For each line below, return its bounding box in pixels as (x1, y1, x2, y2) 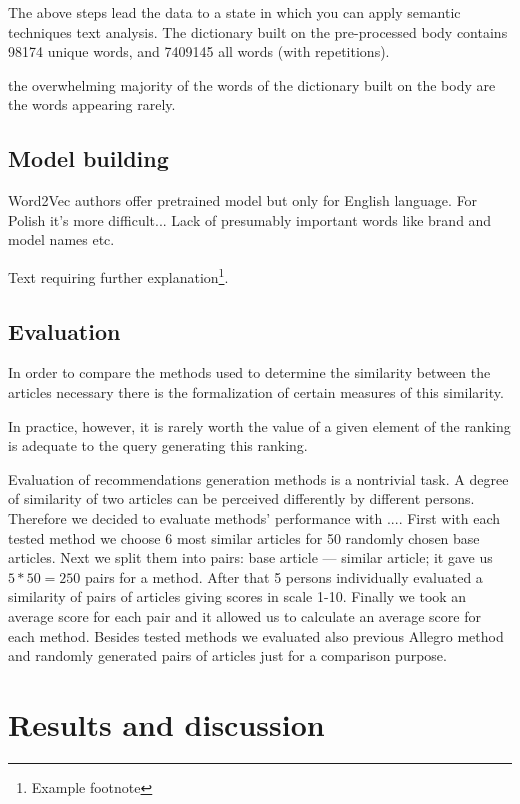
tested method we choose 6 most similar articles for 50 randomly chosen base (8, 527, 480, 548)
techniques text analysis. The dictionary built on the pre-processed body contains (8, 21, 508, 42)
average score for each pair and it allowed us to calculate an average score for (8, 605, 481, 626)
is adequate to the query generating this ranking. (8, 435, 308, 456)
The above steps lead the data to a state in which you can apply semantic (8, 2, 461, 22)
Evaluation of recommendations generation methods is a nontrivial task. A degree (8, 468, 509, 489)
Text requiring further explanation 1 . (8, 263, 229, 287)
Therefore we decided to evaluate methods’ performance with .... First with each (8, 507, 501, 528)
